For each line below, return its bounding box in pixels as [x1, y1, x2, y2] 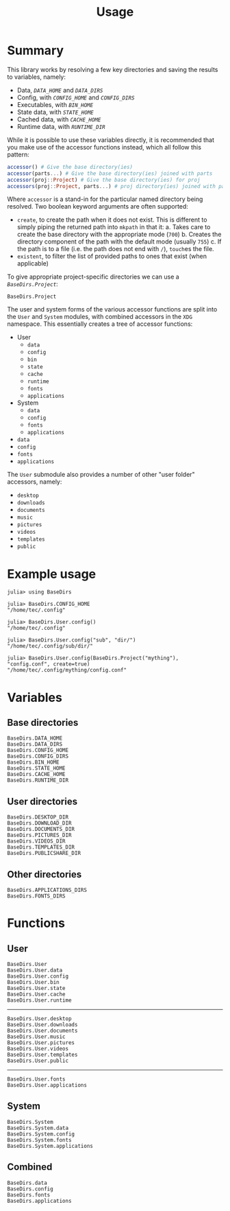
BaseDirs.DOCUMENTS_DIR [7, 826, 75, 833]
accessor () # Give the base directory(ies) [7, 163, 133, 170]
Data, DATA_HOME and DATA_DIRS [16, 86, 103, 94]
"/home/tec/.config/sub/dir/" [7, 643, 94, 650]
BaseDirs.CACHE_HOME [7, 771, 66, 778]
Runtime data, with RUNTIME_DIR [16, 122, 105, 130]
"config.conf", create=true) [7, 661, 90, 668]
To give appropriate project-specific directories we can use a [7, 272, 179, 281]
